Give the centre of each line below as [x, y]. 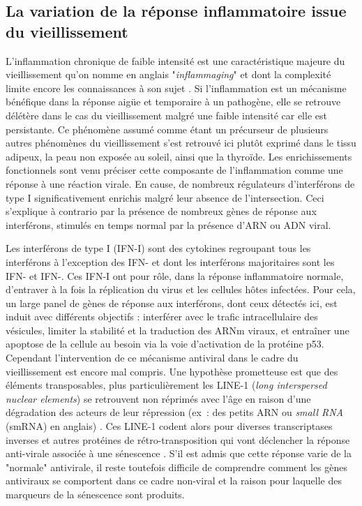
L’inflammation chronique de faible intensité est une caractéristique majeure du [175, 60]
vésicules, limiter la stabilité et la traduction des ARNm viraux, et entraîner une [178, 330]
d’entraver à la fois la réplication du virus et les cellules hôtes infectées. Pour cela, [181, 289]
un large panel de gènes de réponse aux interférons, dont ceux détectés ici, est [172, 303]
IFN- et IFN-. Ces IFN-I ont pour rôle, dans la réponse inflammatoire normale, [175, 275]
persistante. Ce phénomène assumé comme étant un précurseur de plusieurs [167, 129]
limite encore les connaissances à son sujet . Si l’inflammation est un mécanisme [176, 88]
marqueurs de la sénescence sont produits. [95, 494]
